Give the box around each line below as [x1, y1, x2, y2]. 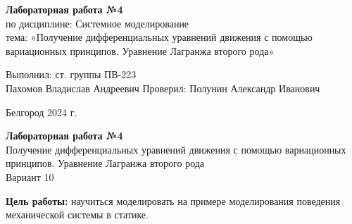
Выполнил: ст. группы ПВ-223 [6, 67, 137, 82]
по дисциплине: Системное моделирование [6, 15, 189, 30]
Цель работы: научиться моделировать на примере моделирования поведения [6, 193, 341, 208]
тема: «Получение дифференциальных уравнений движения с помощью [6, 30, 313, 44]
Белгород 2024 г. [6, 104, 77, 119]
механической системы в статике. [6, 207, 149, 222]
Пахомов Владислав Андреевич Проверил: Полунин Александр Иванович [6, 80, 320, 95]
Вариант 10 [6, 169, 54, 184]
